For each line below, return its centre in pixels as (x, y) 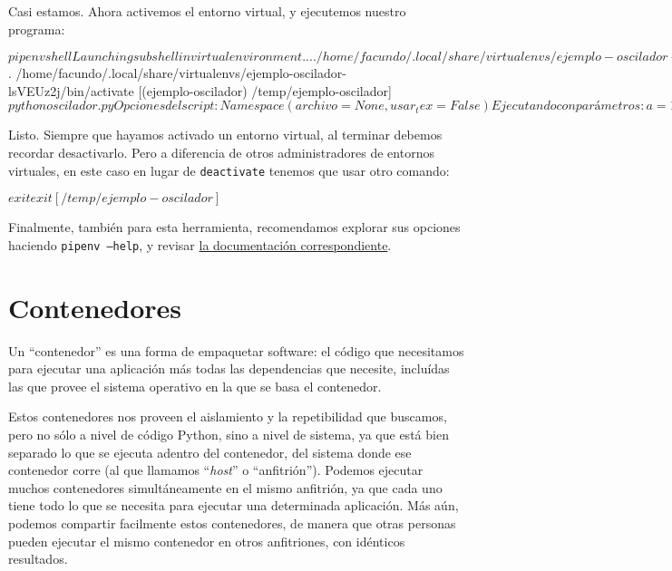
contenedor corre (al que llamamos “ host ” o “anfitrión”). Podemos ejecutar (216, 470)
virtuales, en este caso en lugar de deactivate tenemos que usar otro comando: (229, 170)
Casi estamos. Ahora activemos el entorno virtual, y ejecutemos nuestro (207, 11)
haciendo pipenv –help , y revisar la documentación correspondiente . (200, 244)
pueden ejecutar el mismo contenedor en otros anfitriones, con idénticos (207, 541)
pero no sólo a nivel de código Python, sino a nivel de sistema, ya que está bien (229, 434)
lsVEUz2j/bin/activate (71, 90)
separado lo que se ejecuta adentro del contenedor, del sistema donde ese (210, 452)
